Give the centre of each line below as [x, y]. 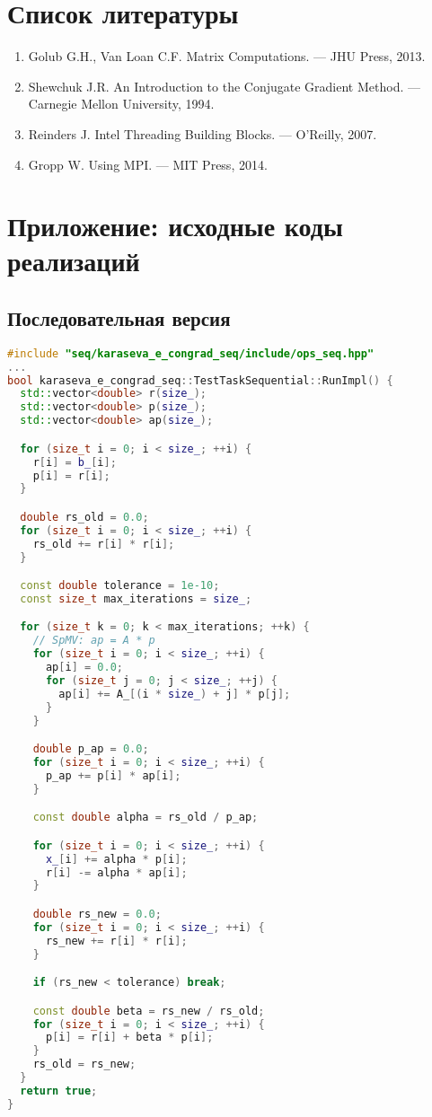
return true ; [59, 1091]
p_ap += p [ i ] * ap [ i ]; [113, 775]
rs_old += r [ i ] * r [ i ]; [104, 544]
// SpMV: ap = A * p [94, 641]
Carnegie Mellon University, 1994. [121, 104]
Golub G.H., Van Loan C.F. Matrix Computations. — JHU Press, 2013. [227, 56]
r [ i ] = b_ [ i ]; [75, 462]
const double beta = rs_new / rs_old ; [149, 1011]
